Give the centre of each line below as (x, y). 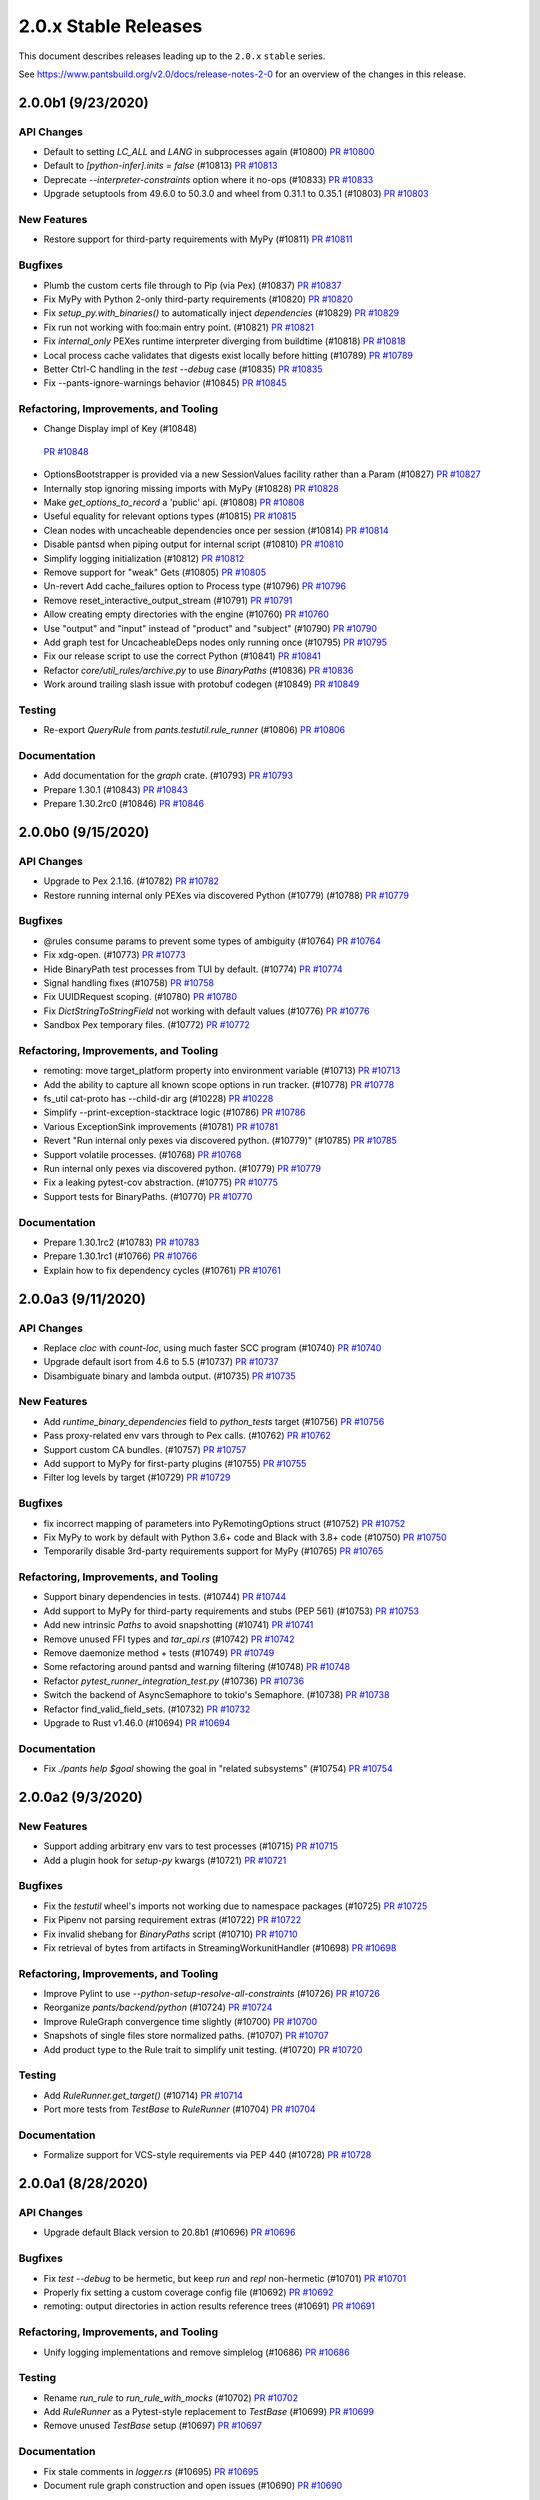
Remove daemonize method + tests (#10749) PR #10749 (159, 1653)
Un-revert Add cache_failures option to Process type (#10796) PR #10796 (195, 586)
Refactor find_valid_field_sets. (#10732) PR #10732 (147, 1709)
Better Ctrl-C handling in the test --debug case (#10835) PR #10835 (183, 369)
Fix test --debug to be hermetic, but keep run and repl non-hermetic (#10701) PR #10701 (225, 2278)
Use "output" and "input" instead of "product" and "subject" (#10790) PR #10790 (210, 628)
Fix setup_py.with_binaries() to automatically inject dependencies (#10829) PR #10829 (221, 313)
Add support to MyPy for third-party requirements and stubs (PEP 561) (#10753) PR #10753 (231, 1611)
